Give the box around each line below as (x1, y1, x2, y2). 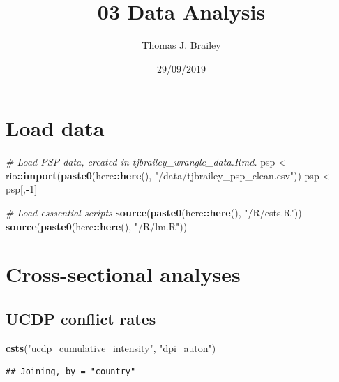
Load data (6, 114, 105, 142)
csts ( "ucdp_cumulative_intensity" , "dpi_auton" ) (6, 340, 216, 355)
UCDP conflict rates (6, 307, 156, 329)
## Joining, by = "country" (6, 367, 136, 377)
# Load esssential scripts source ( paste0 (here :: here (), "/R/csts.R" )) (6, 205, 302, 220)
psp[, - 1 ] (6, 182, 38, 196)
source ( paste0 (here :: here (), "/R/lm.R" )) (6, 219, 188, 233)
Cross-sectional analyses (6, 260, 241, 288)
